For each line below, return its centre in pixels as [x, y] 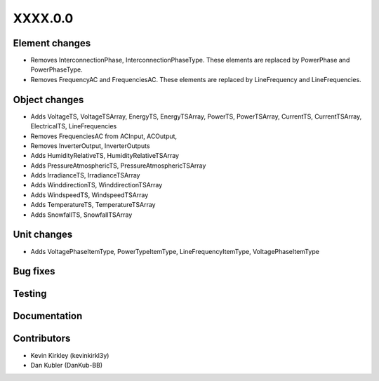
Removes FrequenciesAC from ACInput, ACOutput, [104, 136]
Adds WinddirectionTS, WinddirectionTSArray [97, 185]
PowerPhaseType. [57, 69]
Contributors [42, 339]
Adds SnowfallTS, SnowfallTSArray [81, 215]
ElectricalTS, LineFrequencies [74, 126]
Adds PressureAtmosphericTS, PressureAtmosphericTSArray [118, 166]
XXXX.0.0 [43, 18]
